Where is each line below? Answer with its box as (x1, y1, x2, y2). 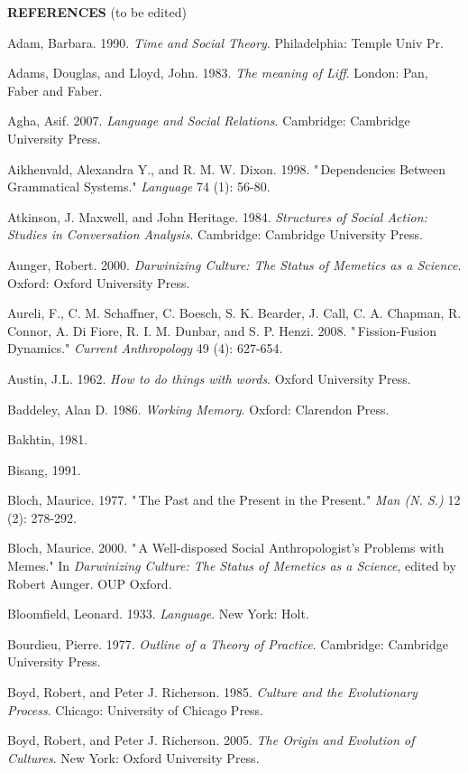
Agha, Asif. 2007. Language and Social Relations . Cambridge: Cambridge (7, 111, 410, 130)
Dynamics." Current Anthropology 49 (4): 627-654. (7, 339, 283, 358)
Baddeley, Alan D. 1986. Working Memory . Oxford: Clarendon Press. (7, 399, 390, 418)
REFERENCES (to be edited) (7, 3, 187, 21)
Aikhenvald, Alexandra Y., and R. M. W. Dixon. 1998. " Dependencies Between (7, 159, 446, 178)
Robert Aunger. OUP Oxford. (7, 573, 172, 592)
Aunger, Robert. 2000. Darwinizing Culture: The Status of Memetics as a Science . (7, 255, 462, 274)
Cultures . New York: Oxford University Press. (7, 748, 260, 767)
